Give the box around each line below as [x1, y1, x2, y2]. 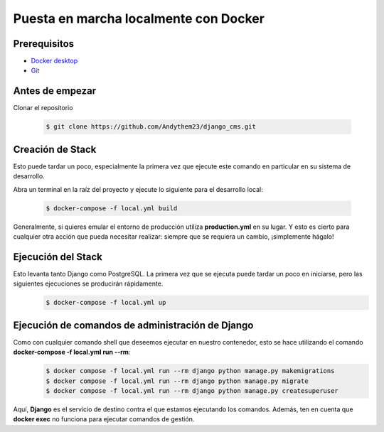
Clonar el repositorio [13, 104, 73, 112]
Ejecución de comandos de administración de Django [13, 319, 254, 331]
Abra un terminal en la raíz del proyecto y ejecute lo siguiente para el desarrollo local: [13, 185, 263, 193]
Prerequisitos [13, 38, 75, 50]
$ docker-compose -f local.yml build [46, 204, 178, 212]
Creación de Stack [13, 143, 97, 156]
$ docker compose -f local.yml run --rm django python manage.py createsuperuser [46, 387, 339, 394]
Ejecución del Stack [13, 251, 103, 263]
